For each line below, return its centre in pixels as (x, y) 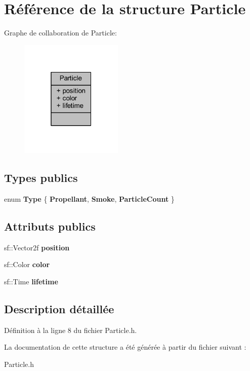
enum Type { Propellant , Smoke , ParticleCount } (89, 198)
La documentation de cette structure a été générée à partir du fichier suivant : (125, 347)
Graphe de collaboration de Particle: (60, 33)
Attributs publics (50, 226)
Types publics (41, 178)
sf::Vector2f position (37, 247)
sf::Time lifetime (31, 281)
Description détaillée (59, 308)
